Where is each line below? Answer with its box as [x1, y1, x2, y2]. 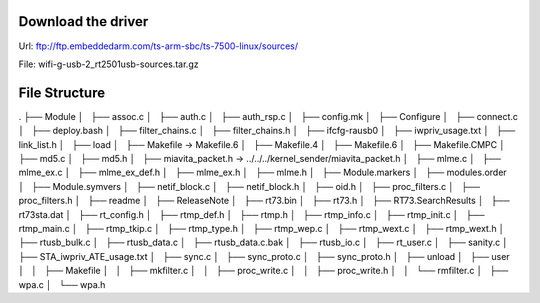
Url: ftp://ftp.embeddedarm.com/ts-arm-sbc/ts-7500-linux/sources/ [18, 40, 299, 52]
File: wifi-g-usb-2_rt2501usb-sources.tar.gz [18, 58, 199, 70]
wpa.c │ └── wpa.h [18, 278, 106, 290]
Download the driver [18, 13, 149, 30]
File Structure [18, 84, 105, 101]
